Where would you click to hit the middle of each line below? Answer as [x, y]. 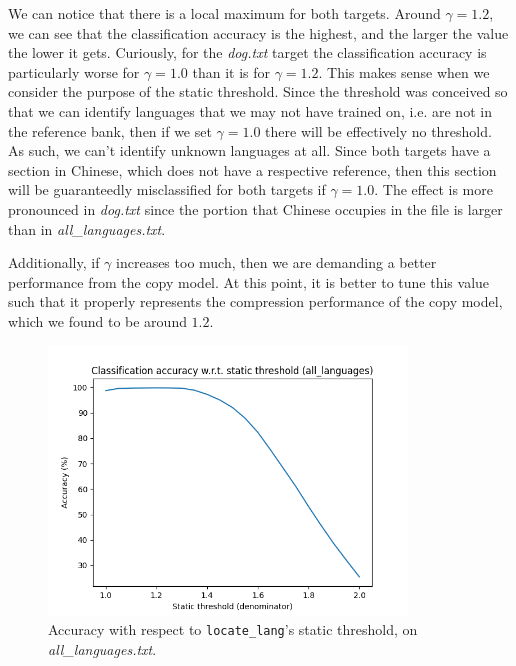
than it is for [231, 71]
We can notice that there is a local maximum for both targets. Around [224, 13]
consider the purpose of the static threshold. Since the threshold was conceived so [258, 91]
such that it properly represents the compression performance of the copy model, [255, 301]
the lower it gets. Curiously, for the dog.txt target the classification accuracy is [247, 52]
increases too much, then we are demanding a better [276, 262]
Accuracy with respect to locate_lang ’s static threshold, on [233, 629]
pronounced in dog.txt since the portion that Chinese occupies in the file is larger [255, 208]
